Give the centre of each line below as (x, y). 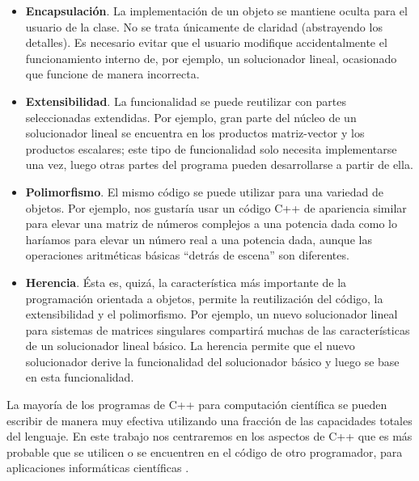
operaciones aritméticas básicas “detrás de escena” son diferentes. (187, 255)
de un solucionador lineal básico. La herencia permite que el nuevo (190, 346)
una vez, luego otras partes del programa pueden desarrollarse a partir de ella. (219, 165)
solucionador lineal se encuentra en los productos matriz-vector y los (195, 133)
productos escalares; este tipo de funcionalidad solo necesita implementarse (211, 148)
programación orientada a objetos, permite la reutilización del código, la (204, 298)
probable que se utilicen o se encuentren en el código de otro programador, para (205, 451)
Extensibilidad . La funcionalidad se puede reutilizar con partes (186, 101)
